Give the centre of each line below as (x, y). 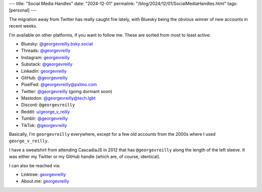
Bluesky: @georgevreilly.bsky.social (57, 44)
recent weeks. (23, 26)
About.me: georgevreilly (45, 181)
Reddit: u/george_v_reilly (46, 112)
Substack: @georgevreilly (47, 64)
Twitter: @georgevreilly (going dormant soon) (67, 91)
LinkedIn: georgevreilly (44, 71)
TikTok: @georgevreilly (44, 125)
